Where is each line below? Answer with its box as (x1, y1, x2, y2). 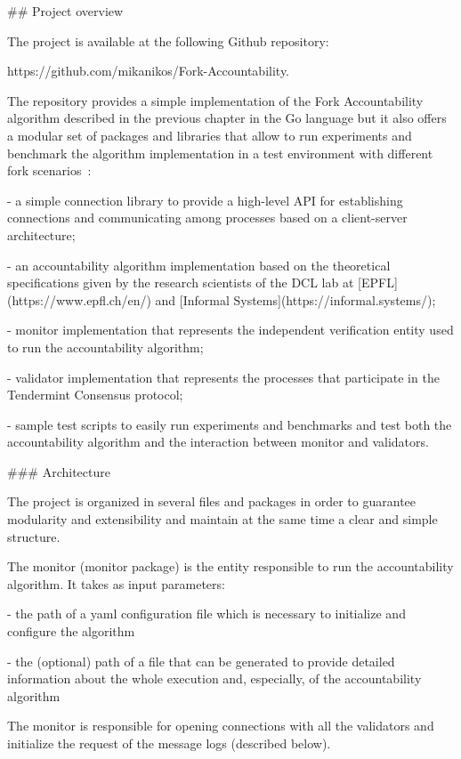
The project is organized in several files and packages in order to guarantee (7, 492, 417, 511)
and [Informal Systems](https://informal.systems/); (155, 290, 436, 309)
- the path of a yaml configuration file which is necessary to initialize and (7, 604, 406, 623)
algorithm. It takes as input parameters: (7, 574, 225, 593)
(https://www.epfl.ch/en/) (7, 290, 151, 309)
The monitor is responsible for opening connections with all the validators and (7, 716, 434, 735)
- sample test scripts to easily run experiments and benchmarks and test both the (7, 415, 452, 433)
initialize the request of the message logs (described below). (7, 734, 331, 752)
